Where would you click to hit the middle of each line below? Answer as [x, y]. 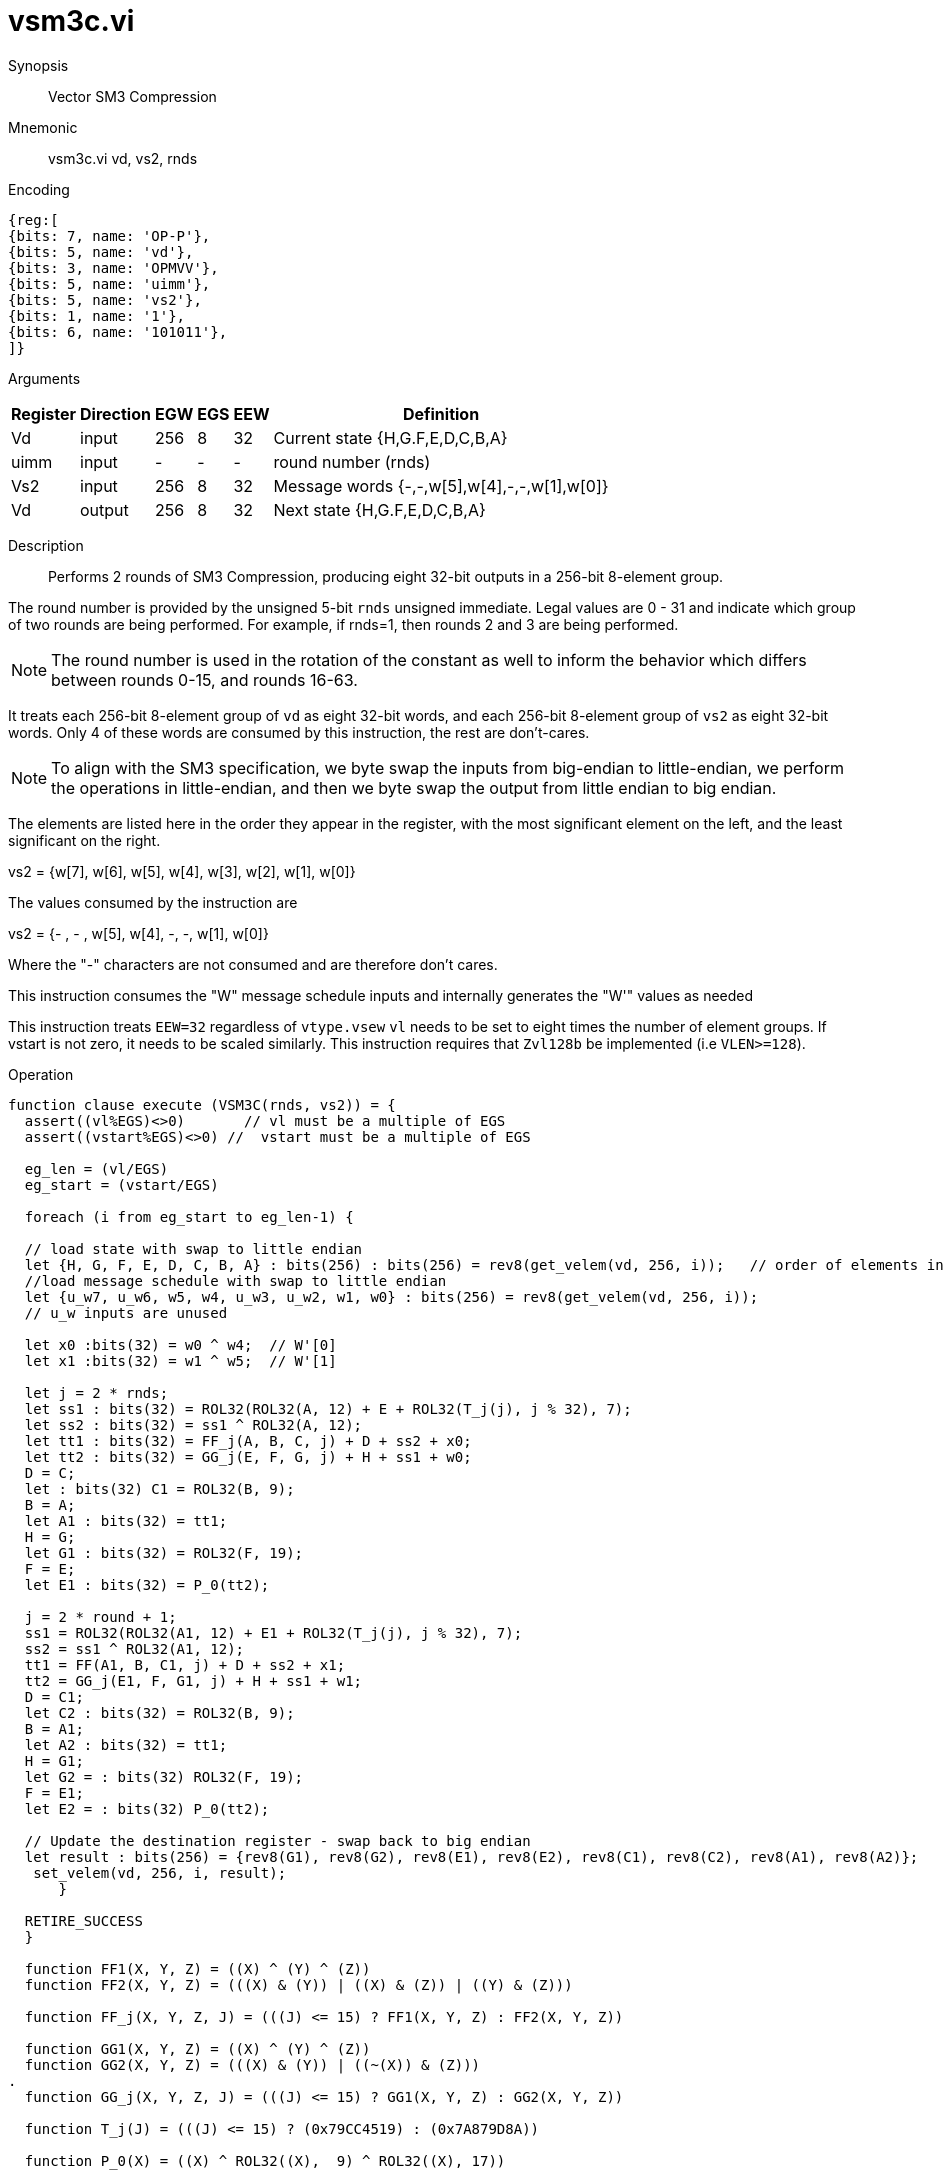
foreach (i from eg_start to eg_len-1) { [189, 1216]
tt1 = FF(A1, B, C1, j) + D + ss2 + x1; [185, 1664]
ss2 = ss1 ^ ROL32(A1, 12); [134, 1648]
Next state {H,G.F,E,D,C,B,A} [379, 509]
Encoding [39, 189]
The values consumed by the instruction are [153, 902]
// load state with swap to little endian [193, 1248]
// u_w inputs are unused [126, 1312]
